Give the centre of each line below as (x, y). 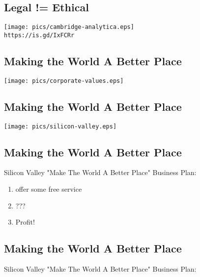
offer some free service (49, 189)
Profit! (25, 222)
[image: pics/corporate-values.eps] (64, 81)
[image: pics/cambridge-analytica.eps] (69, 27)
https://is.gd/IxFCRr (39, 35)
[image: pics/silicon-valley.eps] (60, 126)
